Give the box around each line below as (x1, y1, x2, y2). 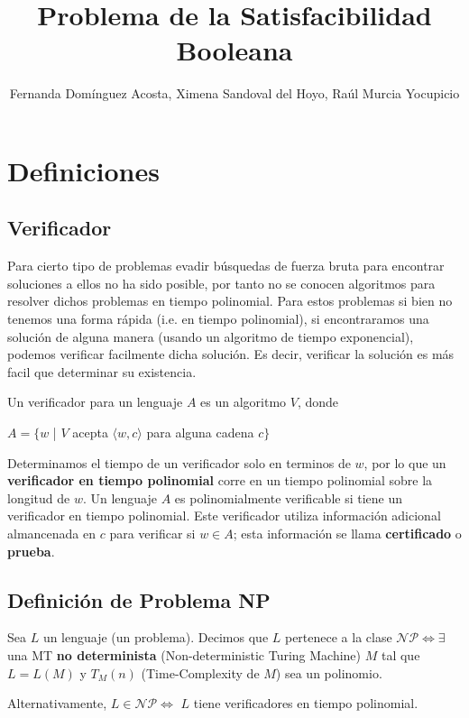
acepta (72, 423, 108, 442)
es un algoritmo (200, 392, 287, 411)
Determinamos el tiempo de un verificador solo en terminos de (7, 453, 351, 472)
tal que (381, 646, 420, 664)
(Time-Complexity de (141, 663, 260, 682)
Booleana (176, 32, 293, 69)
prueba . (7, 541, 55, 560)
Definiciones (7, 152, 160, 189)
